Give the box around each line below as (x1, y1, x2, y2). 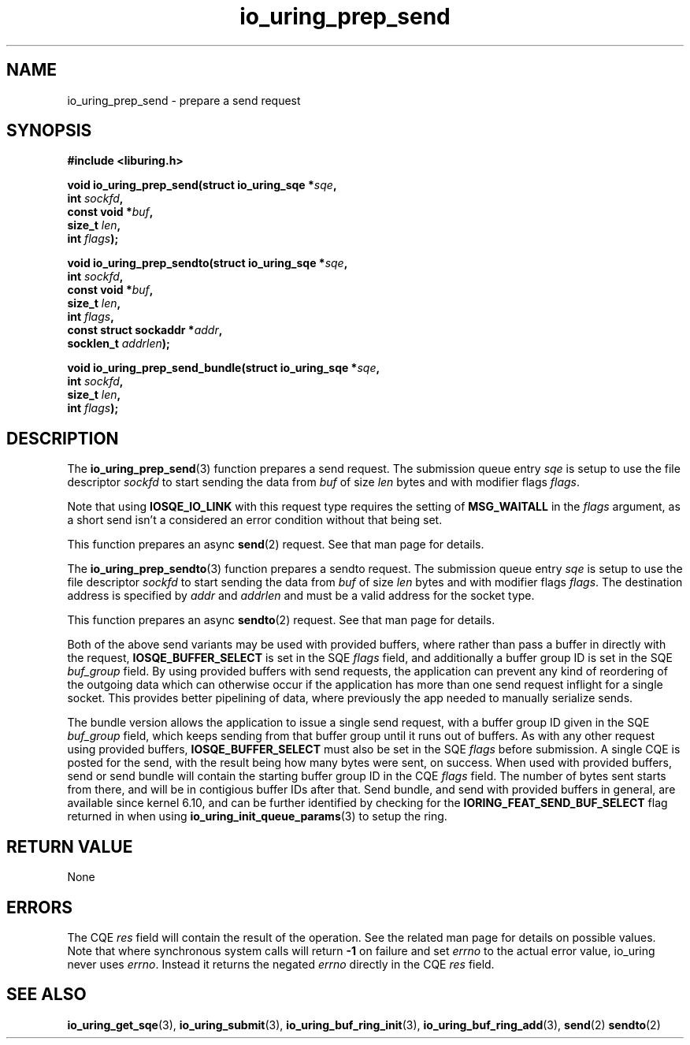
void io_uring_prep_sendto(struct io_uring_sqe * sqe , (67, 256, 348, 270)
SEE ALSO (6, 984, 87, 1005)
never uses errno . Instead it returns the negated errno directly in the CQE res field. (67, 957, 495, 971)
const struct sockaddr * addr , (67, 323, 223, 337)
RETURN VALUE (6, 836, 133, 857)
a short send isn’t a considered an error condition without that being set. (67, 513, 443, 527)
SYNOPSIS (6, 121, 92, 141)
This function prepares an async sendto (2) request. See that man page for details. (67, 613, 495, 627)
